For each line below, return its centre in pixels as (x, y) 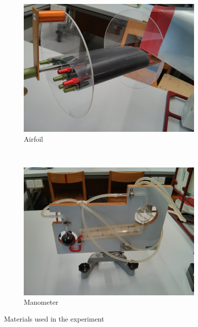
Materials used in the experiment (54, 318)
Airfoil (33, 138)
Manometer (41, 302)
